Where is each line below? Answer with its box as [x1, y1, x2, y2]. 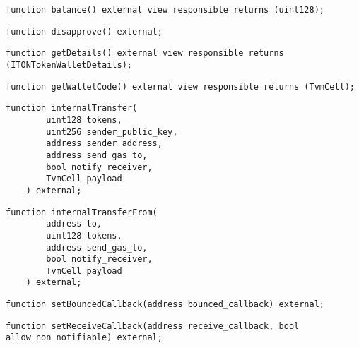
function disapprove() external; [6, 26, 163, 37]
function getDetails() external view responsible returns [6, 48, 284, 59]
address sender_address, [46, 138, 163, 149]
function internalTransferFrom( [6, 207, 158, 217]
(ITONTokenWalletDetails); [6, 59, 132, 70]
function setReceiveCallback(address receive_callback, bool [6, 320, 300, 331]
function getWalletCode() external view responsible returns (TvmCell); [6, 81, 355, 92]
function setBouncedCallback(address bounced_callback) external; [6, 299, 325, 310]
